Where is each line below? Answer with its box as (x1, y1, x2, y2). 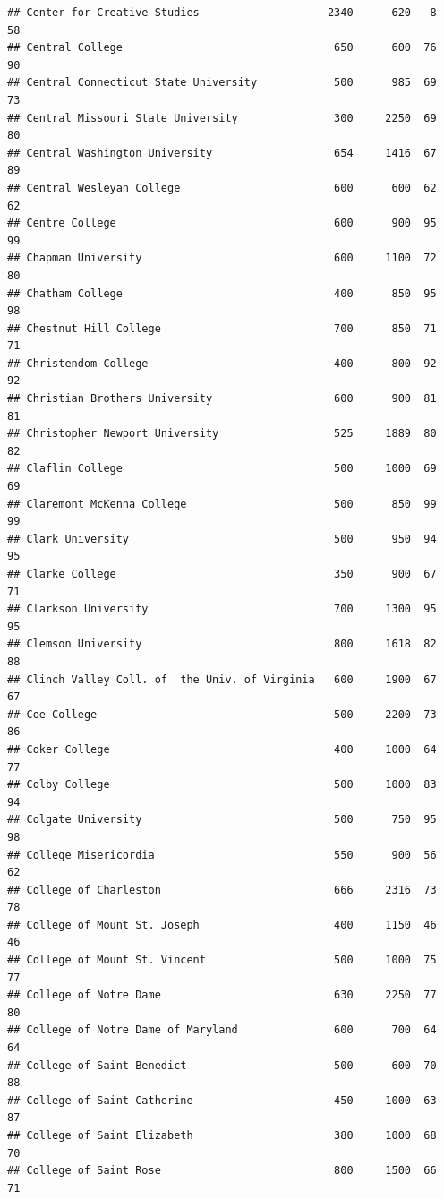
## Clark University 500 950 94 (7, 532, 437, 545)
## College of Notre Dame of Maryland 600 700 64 (7, 1023, 437, 1037)
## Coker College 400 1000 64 (7, 742, 437, 756)
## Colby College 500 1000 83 (7, 778, 437, 792)
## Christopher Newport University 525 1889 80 (7, 427, 437, 441)
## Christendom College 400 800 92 (7, 356, 437, 370)
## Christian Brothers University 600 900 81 (7, 392, 437, 406)
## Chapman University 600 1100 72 (7, 252, 437, 265)
